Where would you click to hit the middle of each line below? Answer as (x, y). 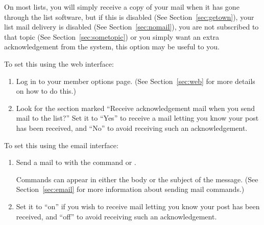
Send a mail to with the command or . (76, 162)
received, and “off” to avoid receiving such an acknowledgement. (116, 216)
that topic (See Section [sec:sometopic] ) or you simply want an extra (112, 36)
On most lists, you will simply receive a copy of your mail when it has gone (122, 7)
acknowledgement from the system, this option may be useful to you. (112, 47)
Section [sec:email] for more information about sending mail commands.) (130, 189)
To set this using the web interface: (59, 63)
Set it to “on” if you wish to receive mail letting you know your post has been (138, 206)
